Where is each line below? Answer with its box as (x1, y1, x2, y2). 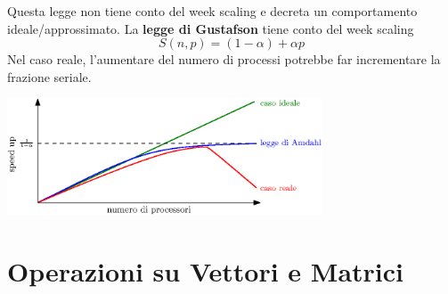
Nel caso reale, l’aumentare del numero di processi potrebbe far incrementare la (7, 50, 441, 69)
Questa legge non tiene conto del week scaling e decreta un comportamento (7, 2, 418, 20)
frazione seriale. (7, 67, 92, 86)
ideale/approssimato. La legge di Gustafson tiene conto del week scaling (7, 19, 414, 37)
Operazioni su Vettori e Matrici (7, 253, 404, 290)
